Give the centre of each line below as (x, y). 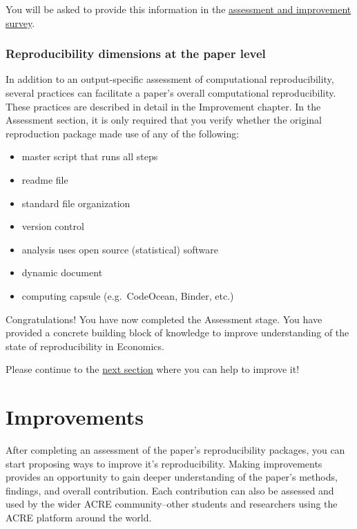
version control (53, 226)
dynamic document (62, 272)
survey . (20, 22)
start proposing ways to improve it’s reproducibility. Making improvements (164, 463)
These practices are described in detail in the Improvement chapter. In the (163, 106)
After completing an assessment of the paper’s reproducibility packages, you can (175, 450)
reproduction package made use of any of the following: (123, 133)
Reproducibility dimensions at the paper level (136, 54)
